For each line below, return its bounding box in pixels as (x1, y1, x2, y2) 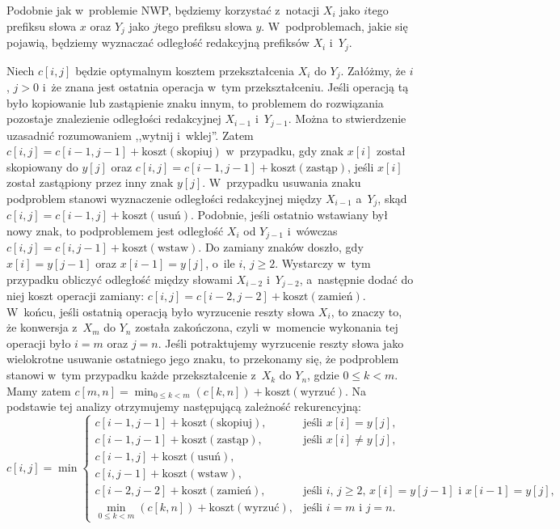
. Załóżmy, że (340, 61, 406, 78)
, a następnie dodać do (299, 270, 414, 287)
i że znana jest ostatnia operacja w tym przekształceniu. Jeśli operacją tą (42, 78, 409, 95)
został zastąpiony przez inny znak (6, 174, 174, 191)
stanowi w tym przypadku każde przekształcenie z (6, 366, 256, 383)
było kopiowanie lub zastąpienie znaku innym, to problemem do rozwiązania (6, 94, 384, 111)
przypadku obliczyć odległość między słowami (6, 270, 233, 287)
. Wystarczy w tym (275, 255, 371, 272)
